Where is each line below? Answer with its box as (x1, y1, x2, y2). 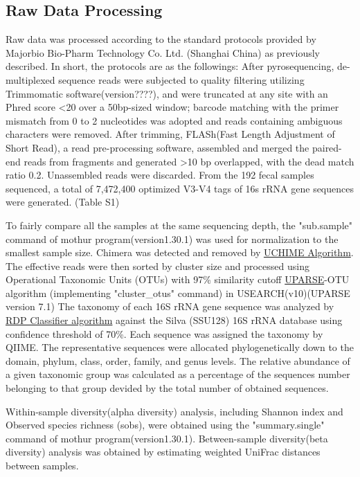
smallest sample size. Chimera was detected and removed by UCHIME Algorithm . (6, 245, 354, 260)
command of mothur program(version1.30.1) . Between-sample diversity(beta (6, 431, 328, 445)
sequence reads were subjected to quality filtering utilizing (58, 72, 305, 87)
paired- (312, 140, 342, 154)
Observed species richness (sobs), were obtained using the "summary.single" (6, 417, 325, 432)
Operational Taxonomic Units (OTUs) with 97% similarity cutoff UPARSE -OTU (6, 272, 350, 287)
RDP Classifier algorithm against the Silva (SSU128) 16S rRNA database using (6, 313, 343, 327)
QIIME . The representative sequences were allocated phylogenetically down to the (6, 340, 354, 354)
